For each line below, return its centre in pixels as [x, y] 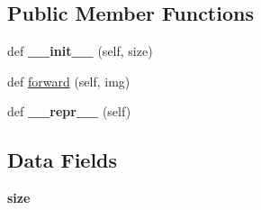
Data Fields [63, 160]
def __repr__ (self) [69, 111]
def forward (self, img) [69, 81]
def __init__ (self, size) [80, 51]
